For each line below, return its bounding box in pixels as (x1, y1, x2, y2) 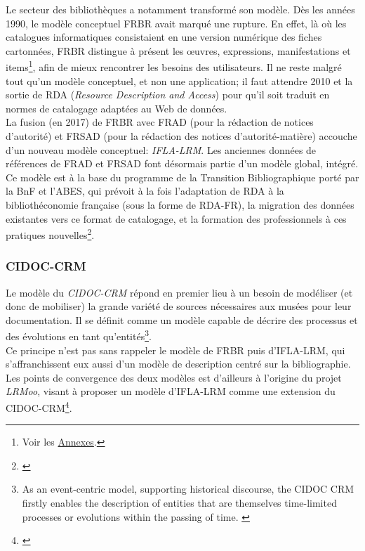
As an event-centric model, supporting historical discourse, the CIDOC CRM (22, 481, 354, 496)
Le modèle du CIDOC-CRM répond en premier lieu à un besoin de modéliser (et (6, 285, 353, 299)
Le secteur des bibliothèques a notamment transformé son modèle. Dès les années (6, 2, 355, 16)
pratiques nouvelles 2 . (6, 226, 95, 242)
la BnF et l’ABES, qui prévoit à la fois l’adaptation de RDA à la (6, 183, 284, 198)
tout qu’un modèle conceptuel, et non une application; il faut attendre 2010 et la (6, 73, 353, 88)
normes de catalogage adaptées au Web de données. (6, 101, 227, 115)
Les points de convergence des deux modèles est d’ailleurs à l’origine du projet (6, 370, 342, 384)
